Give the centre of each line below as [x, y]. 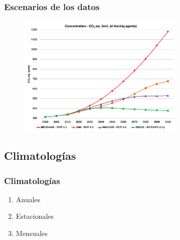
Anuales [28, 199]
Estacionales [35, 216]
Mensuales [32, 233]
